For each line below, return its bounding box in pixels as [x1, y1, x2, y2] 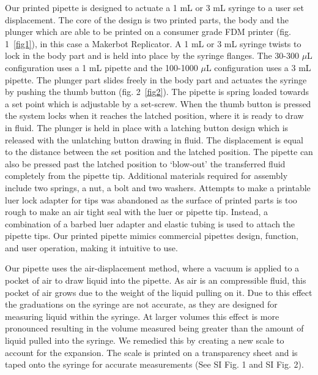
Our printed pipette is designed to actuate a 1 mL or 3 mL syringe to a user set [5, 1, 304, 13]
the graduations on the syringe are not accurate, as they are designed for [5, 298, 278, 311]
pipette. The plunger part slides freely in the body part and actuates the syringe [5, 73, 307, 86]
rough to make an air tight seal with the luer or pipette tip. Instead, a [5, 205, 268, 218]
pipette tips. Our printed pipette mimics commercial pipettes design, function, [5, 229, 298, 242]
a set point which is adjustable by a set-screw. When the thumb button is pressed [5, 97, 311, 110]
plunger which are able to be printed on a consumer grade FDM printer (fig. [5, 25, 291, 38]
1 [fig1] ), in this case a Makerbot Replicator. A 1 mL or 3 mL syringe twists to [5, 37, 301, 50]
